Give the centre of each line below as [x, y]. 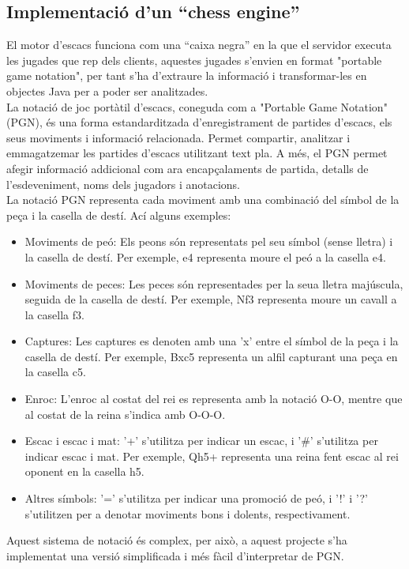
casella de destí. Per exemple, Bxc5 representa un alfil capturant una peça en [211, 356]
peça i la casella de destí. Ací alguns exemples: [119, 215]
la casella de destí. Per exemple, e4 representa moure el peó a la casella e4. [205, 256]
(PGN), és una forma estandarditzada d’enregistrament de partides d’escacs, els [199, 122]
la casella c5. [55, 372]
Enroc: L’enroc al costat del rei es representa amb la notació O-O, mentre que [214, 399]
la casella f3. [54, 314]
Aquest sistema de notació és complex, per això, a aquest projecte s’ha [177, 540]
